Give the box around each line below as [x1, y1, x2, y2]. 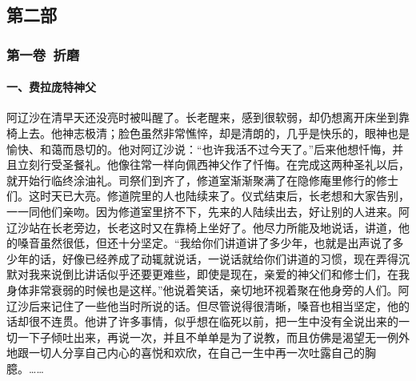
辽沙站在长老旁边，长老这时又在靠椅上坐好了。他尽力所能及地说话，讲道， [6, 219, 398, 235]
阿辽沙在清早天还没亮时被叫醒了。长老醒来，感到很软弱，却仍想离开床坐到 [6, 109, 398, 126]
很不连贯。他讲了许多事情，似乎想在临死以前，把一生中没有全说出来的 [28, 313, 398, 330]
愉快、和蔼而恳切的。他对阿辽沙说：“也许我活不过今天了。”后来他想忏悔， [6, 140, 393, 157]
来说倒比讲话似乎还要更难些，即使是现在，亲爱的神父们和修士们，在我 [39, 266, 410, 283]
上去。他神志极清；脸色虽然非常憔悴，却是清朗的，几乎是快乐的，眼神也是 [17, 125, 410, 142]
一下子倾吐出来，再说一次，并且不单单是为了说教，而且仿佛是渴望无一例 [17, 328, 398, 345]
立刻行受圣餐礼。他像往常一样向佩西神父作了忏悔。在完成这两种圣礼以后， [17, 156, 410, 173]
